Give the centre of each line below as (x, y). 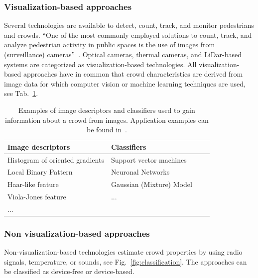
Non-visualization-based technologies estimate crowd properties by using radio (123, 252)
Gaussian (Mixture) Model (151, 184)
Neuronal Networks (140, 172)
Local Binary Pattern (40, 172)
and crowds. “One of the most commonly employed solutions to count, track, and (128, 35)
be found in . (107, 130)
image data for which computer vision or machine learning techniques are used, (125, 83)
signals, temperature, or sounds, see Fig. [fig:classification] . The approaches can (126, 261)
